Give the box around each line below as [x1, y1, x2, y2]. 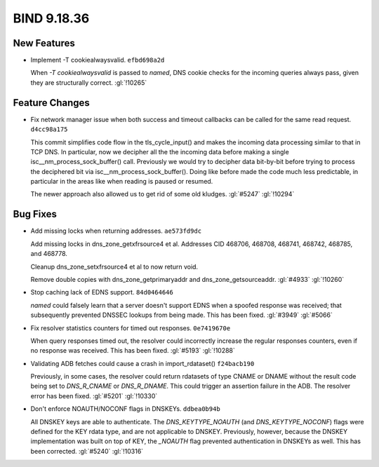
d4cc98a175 [30, 126, 68, 133]
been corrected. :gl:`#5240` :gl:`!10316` [30, 447, 144, 455]
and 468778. [30, 250, 68, 258]
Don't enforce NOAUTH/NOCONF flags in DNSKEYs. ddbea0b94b [30, 405, 220, 413]
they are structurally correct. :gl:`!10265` [30, 78, 147, 87]
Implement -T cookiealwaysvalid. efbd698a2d [30, 56, 165, 65]
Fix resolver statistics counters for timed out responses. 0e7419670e [30, 323, 231, 332]
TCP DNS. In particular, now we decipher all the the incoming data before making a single [30, 147, 289, 156]
